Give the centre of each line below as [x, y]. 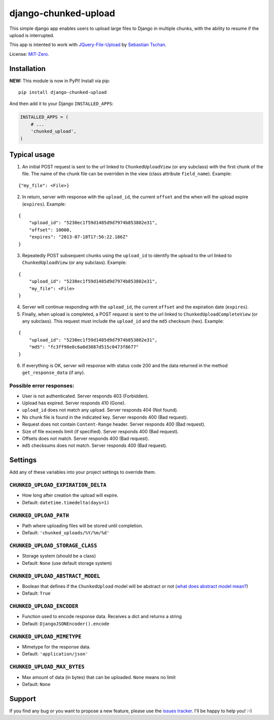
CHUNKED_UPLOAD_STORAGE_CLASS [53, 546]
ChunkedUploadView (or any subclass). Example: [74, 263]
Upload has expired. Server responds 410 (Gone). [74, 403]
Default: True [36, 593]
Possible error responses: [42, 386]
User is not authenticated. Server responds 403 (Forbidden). [85, 396]
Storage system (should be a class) [59, 556]
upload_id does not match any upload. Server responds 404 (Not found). [100, 410]
